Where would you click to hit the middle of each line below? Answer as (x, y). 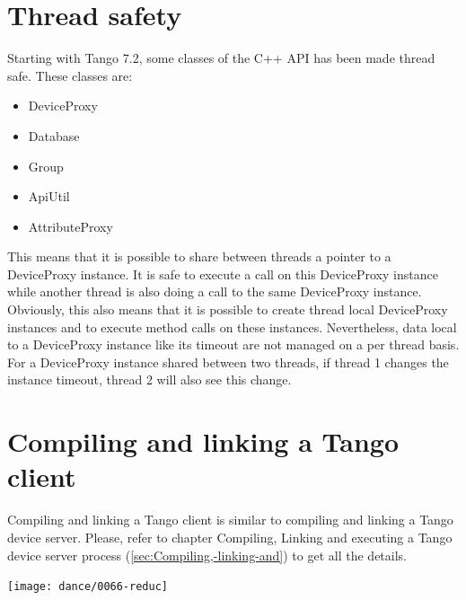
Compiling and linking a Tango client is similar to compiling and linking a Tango (230, 520)
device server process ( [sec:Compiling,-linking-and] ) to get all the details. (207, 555)
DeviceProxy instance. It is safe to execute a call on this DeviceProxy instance (223, 274)
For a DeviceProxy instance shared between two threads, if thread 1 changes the (228, 362)
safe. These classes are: (70, 75)
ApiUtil (49, 196)
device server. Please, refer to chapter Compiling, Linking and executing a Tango (230, 537)
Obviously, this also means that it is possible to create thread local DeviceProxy (228, 309)
